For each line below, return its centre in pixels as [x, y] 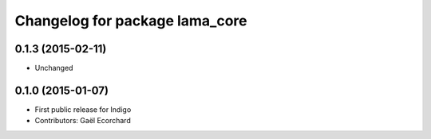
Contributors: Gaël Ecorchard [83, 121]
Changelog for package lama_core [131, 21]
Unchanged [54, 68]
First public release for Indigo [83, 109]
